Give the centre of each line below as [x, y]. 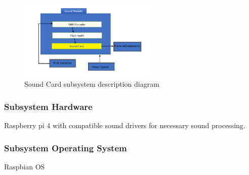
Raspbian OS [25, 166]
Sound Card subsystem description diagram [92, 84]
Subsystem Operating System [66, 148]
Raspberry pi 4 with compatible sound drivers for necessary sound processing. [125, 125]
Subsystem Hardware [48, 106]
